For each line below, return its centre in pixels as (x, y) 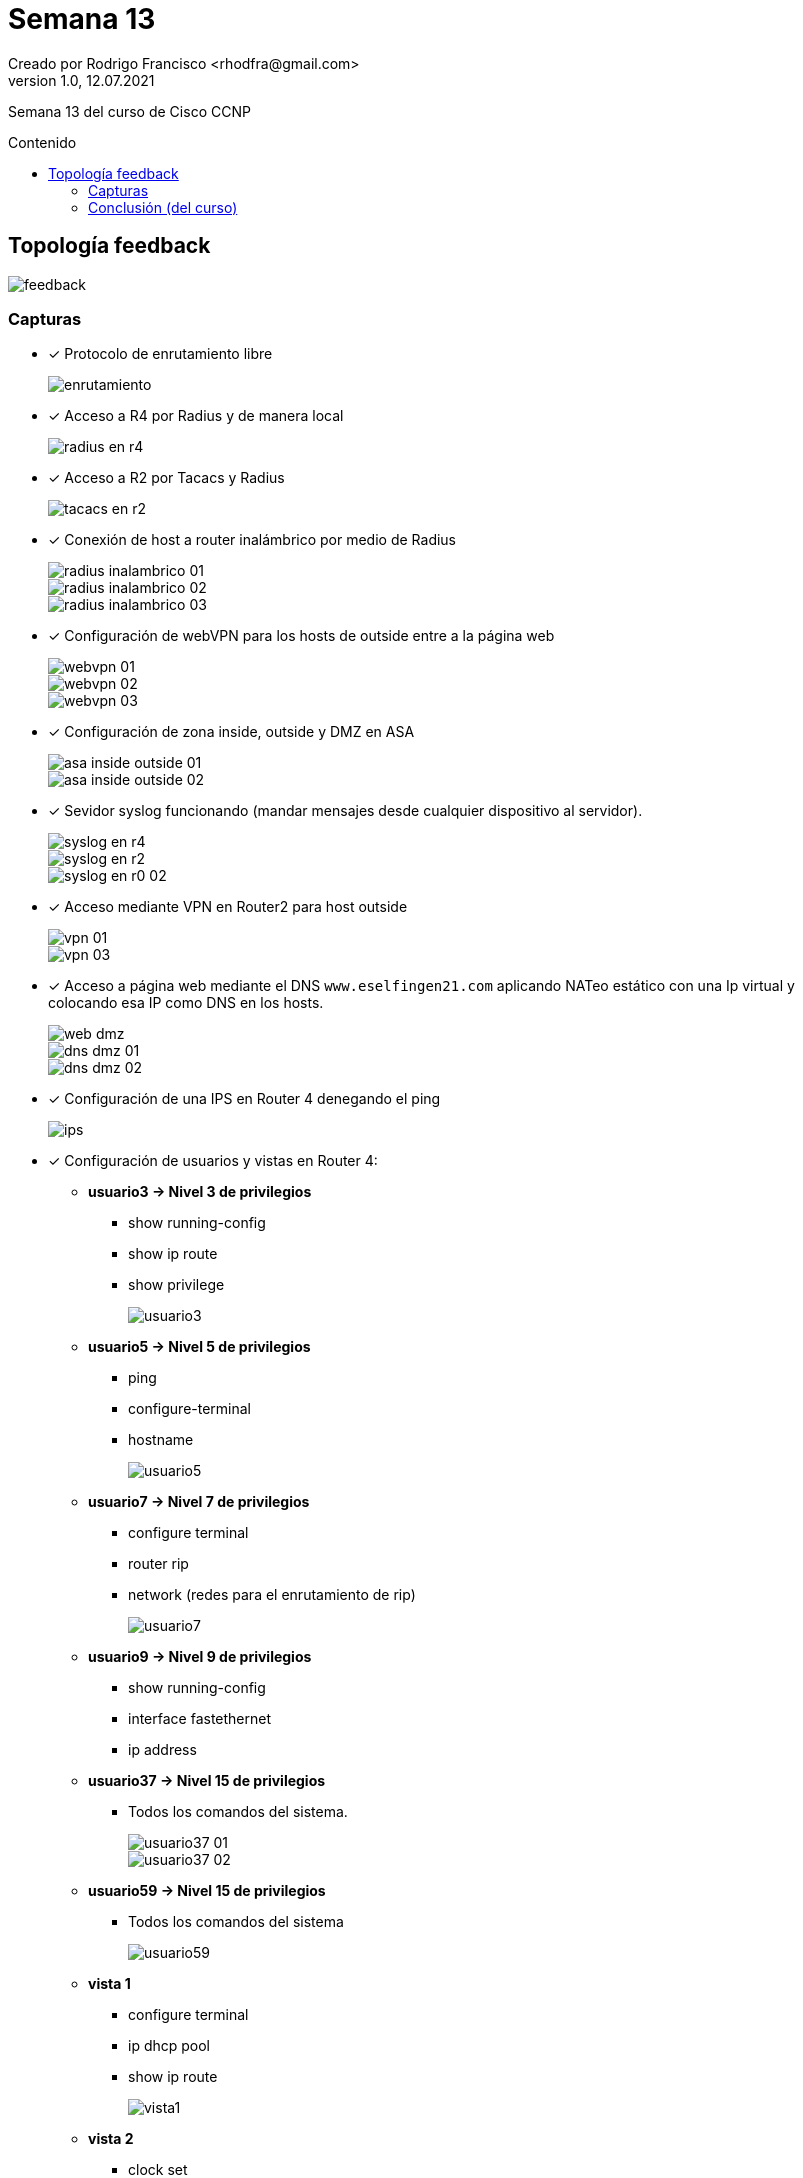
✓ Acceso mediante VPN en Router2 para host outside (228, 907)
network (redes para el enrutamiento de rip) (272, 1595)
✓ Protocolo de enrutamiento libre (160, 354)
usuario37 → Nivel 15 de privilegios (207, 1781)
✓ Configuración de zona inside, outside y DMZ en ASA (231, 732)
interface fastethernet (200, 1719)
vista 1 (109, 1984)
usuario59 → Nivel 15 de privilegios (207, 1891)
